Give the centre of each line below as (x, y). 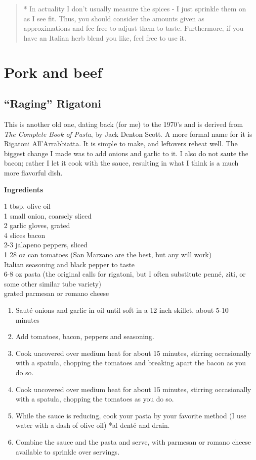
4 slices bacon (25, 235)
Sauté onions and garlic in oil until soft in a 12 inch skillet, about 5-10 (122, 310)
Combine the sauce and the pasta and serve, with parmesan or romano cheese (133, 441)
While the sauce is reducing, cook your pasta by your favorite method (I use (131, 415)
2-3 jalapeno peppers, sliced (46, 245)
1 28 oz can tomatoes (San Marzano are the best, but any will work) (108, 255)
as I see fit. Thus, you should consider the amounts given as (114, 18)
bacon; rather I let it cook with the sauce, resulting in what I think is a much (121, 163)
